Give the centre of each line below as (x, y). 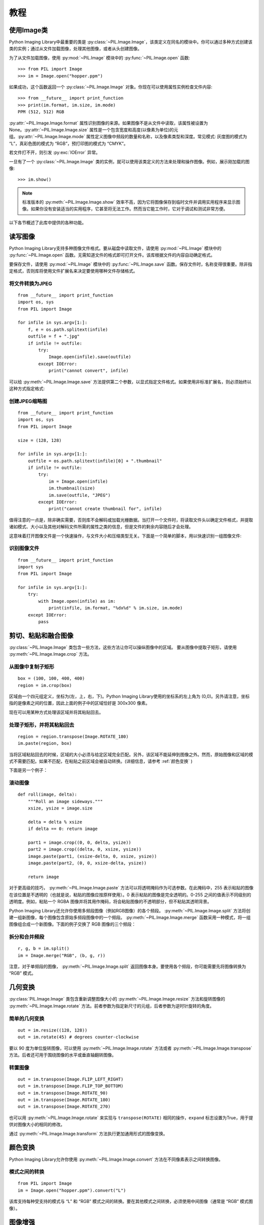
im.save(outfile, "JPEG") (80, 495)
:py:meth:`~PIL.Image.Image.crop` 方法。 (50, 654)
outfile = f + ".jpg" (54, 336)
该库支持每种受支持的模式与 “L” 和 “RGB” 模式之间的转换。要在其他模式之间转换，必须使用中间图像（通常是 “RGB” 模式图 (131, 1201)
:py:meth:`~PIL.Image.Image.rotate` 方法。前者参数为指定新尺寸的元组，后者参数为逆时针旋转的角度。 (112, 1006)
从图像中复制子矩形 (32, 667)
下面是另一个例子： (28, 770)
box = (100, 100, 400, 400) (51, 678)
